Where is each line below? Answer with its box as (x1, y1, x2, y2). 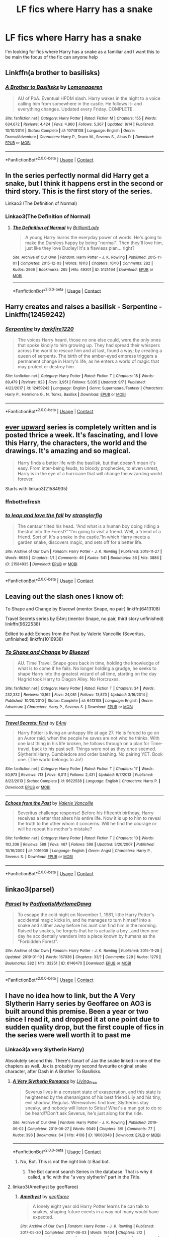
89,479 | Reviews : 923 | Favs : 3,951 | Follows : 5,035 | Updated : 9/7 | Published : (5, 379, 146, 384)
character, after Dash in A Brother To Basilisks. (5, 1068, 102, 1074)
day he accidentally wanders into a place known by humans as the (17, 933, 156, 939)
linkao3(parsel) (5, 885, 55, 893)
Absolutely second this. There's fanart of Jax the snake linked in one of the (5, 1057, 161, 1063)
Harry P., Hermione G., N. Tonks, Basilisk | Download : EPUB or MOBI (5, 392, 126, 397)
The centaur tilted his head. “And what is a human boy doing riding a (17, 523, 160, 529)
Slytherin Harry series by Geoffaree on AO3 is (5, 999, 152, 1008)
